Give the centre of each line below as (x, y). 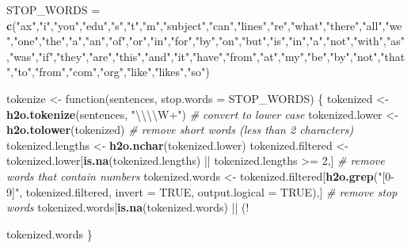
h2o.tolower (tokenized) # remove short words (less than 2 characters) (180, 130)
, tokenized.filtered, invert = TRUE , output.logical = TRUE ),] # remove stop (208, 191)
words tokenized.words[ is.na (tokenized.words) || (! (128, 207)
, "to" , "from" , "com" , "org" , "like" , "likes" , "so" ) (110, 72)
